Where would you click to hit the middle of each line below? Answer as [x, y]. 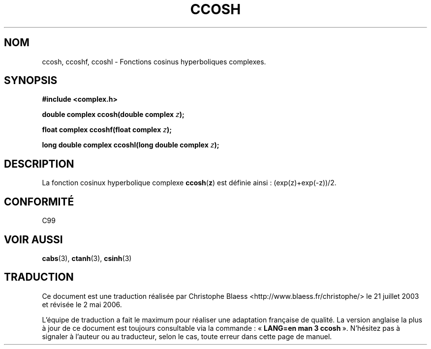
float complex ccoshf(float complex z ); [107, 130]
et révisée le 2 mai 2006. [82, 304]
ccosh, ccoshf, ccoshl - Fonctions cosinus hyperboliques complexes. [154, 61]
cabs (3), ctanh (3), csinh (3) [87, 258]
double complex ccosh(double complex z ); [113, 115]
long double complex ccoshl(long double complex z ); [131, 145]
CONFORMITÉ [39, 202]
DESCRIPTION [39, 164]
